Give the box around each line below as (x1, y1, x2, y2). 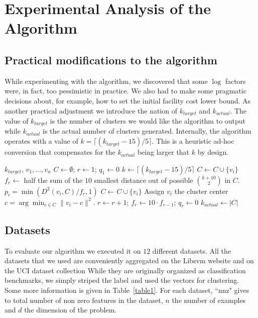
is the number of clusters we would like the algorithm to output (50, 116, 246, 126)
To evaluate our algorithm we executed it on (5, 245, 141, 256)
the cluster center (174, 185, 228, 196)
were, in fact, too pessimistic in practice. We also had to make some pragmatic (5, 85, 246, 96)
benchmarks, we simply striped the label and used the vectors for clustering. (5, 275, 239, 285)
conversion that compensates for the (5, 147, 115, 157)
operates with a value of (5, 136, 78, 146)
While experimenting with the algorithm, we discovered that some (5, 75, 208, 86)
